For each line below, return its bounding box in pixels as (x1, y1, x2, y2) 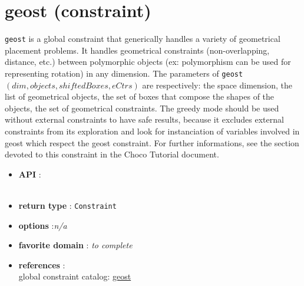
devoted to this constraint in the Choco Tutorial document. (5, 148, 219, 160)
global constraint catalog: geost (18, 270, 131, 282)
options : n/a (18, 219, 67, 231)
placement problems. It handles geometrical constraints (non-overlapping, (5, 44, 270, 56)
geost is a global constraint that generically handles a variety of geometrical (5, 32, 280, 45)
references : (18, 258, 65, 271)
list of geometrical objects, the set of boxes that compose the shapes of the (5, 90, 275, 103)
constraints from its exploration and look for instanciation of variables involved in (5, 125, 300, 137)
